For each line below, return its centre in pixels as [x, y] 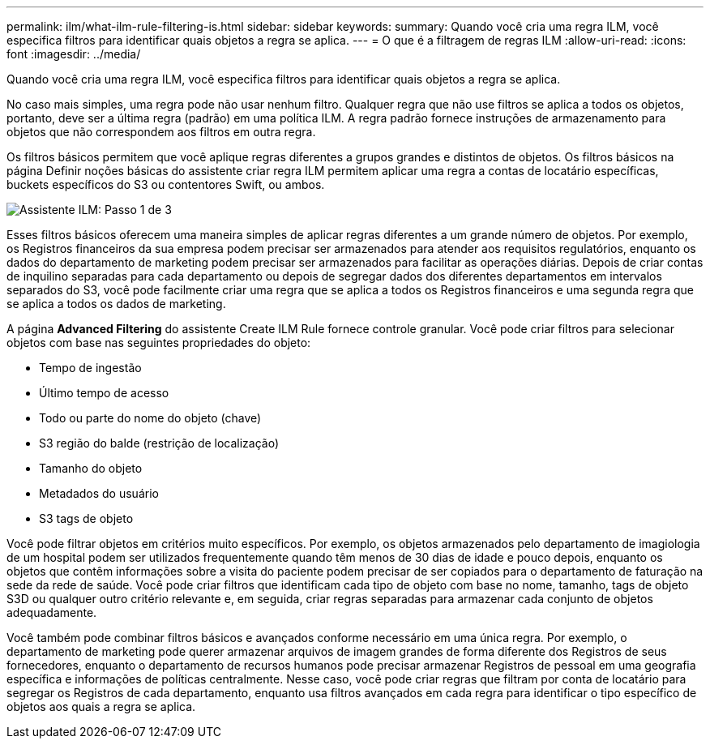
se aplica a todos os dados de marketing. [116, 304]
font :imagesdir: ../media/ [74, 54]
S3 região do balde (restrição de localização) [159, 443]
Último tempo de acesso [104, 393]
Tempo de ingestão [90, 368]
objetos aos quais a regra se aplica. [101, 706]
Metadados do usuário [99, 493]
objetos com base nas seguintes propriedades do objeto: [159, 343]
